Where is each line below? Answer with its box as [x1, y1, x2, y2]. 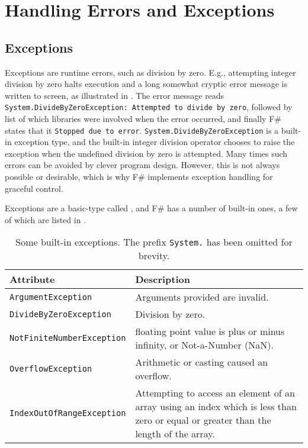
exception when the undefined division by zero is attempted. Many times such [5, 147, 288, 159]
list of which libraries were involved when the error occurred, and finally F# [5, 112, 281, 125]
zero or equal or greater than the [135, 413, 271, 427]
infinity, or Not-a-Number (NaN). [135, 338, 274, 352]
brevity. [138, 249, 170, 263]
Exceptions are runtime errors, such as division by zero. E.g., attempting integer [5, 66, 296, 78]
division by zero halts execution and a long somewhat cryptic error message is [5, 78, 288, 90]
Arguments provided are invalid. [135, 290, 269, 304]
